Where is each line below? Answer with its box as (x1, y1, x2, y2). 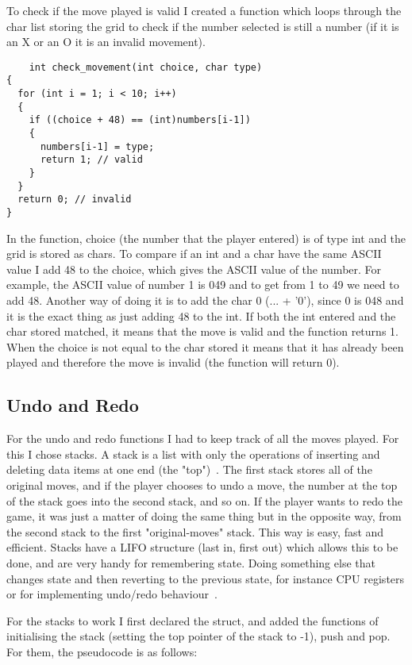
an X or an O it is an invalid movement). (6, 33, 206, 50)
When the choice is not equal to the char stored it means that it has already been (6, 338, 404, 355)
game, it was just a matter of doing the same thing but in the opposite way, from (6, 508, 402, 525)
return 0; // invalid (17, 194, 132, 206)
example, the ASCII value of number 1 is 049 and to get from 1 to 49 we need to (6, 276, 399, 293)
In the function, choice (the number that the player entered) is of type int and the (6, 229, 406, 246)
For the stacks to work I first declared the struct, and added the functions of (6, 612, 379, 628)
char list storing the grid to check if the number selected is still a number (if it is (6, 17, 399, 34)
